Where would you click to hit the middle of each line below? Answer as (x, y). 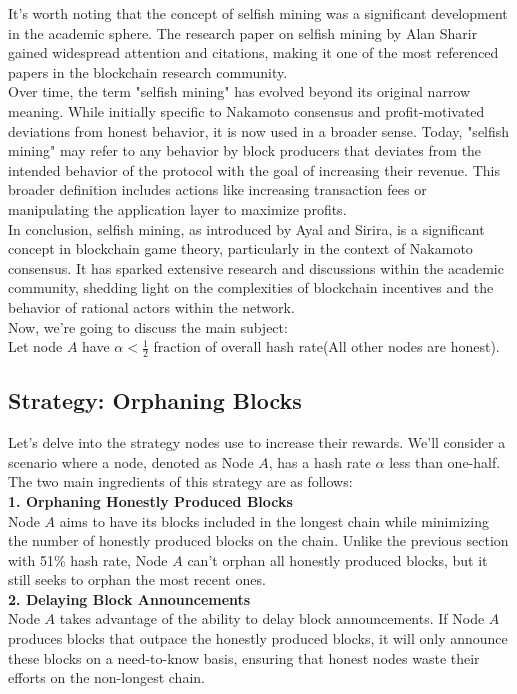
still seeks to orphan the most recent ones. (137, 579)
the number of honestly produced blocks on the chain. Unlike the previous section (258, 540)
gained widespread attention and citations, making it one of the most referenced (253, 52)
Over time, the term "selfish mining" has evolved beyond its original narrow (239, 91)
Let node (35, 346)
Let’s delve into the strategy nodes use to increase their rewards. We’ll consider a (257, 442)
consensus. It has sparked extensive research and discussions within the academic (256, 267)
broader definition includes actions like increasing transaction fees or (217, 189)
